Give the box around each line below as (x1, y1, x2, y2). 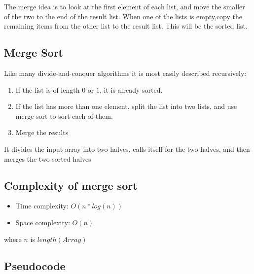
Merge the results (15, 127, 69, 137)
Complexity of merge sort (4, 177, 138, 193)
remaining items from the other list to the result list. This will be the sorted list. (4, 21, 248, 31)
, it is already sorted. (99, 84, 163, 95)
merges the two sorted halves (4, 153, 91, 164)
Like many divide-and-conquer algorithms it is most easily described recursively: (4, 68, 247, 78)
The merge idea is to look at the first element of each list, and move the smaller (4, 1, 245, 11)
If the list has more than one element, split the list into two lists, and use (15, 101, 237, 111)
